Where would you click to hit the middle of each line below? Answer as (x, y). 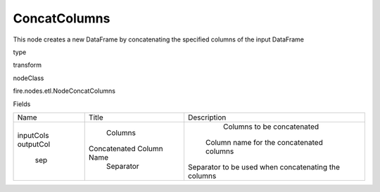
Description (207, 117)
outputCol (34, 144)
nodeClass (28, 78)
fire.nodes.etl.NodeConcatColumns (64, 91)
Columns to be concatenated (271, 127)
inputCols (33, 135)
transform (27, 65)
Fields (22, 104)
